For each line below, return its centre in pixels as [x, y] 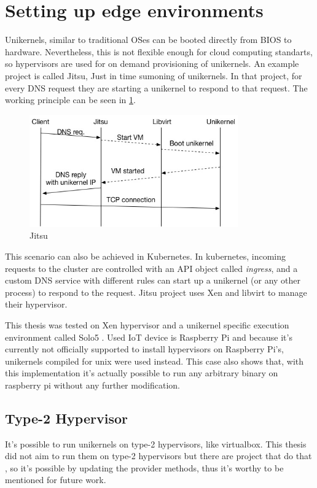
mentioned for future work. [56, 480]
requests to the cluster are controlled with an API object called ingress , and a [151, 268]
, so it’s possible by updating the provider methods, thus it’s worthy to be [144, 467]
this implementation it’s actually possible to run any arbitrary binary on [142, 373]
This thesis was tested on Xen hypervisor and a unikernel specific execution [147, 324]
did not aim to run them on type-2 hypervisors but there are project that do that [158, 456]
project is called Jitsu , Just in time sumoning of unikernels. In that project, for [154, 75]
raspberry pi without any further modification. [93, 385]
